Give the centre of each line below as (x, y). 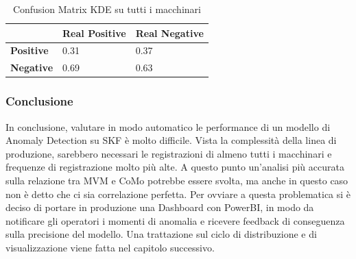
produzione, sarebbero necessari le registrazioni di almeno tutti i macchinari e (169, 153)
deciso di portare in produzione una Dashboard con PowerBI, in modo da (160, 207)
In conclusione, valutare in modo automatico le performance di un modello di (168, 126)
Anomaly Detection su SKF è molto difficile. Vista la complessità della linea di (171, 140)
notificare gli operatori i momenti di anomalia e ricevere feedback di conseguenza (175, 220)
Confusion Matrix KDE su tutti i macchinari (107, 9)
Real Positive (94, 33)
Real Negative (169, 33)
